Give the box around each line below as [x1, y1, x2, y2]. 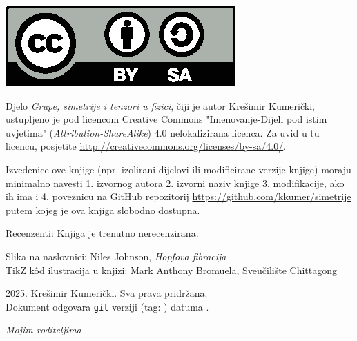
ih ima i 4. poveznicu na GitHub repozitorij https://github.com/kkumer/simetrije [6, 189, 351, 204]
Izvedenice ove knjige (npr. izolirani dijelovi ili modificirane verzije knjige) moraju [6, 162, 351, 176]
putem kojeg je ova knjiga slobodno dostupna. [6, 202, 200, 217]
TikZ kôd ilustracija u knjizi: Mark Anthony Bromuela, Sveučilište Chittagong [6, 262, 338, 277]
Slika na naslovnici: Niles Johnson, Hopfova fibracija [6, 249, 226, 263]
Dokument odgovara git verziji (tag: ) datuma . [6, 299, 209, 313]
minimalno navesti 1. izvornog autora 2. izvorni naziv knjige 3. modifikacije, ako [6, 175, 345, 190]
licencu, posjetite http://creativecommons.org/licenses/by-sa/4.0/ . [6, 139, 287, 153]
